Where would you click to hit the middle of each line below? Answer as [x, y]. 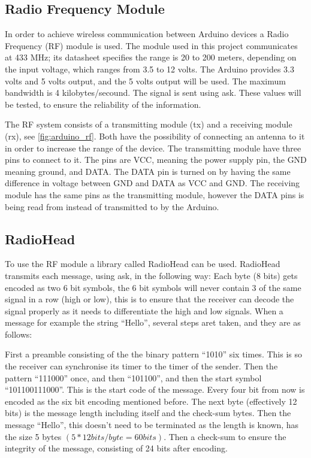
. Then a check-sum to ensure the [225, 436]
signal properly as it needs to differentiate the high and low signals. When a [144, 310]
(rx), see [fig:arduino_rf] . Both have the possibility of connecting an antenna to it [155, 136]
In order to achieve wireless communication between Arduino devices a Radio [147, 34]
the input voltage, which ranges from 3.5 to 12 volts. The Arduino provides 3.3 [150, 69]
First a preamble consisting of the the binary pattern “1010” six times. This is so [153, 354]
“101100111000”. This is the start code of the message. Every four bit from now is [155, 389]
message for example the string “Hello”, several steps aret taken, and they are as [153, 322]
